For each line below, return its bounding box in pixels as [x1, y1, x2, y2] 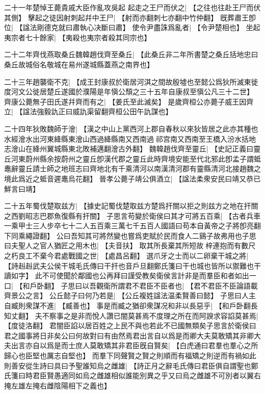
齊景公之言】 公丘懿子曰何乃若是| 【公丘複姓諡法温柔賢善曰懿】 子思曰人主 [4, 290, 256, 301]
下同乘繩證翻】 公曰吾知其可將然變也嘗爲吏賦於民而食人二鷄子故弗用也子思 [4, 230, 256, 241]
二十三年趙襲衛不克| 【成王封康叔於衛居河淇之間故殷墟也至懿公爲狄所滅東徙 [4, 76, 258, 87]
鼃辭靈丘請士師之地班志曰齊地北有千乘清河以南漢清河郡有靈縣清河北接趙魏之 [4, 163, 261, 174]
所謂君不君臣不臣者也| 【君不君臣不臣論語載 [111, 280, 258, 291]
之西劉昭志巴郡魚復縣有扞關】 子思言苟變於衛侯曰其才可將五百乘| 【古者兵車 [4, 210, 261, 221]
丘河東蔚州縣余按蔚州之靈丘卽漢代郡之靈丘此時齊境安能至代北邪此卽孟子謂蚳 [4, 153, 261, 164]
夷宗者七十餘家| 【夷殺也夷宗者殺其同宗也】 [4, 32, 151, 42]
